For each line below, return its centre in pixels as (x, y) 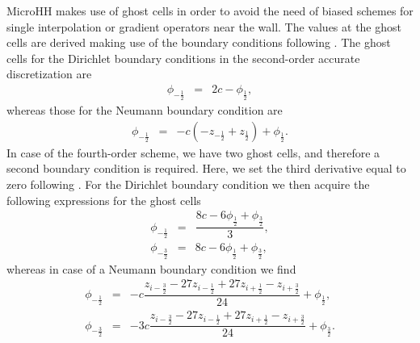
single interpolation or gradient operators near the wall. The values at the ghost (204, 26)
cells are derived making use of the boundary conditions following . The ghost (199, 42)
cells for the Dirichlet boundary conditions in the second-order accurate (183, 58)
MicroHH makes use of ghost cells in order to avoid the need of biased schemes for (210, 10)
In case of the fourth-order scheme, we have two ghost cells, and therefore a (193, 152)
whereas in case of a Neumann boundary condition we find (151, 268)
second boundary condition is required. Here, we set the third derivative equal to (206, 168)
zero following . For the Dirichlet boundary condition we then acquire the (188, 184)
